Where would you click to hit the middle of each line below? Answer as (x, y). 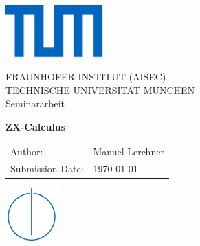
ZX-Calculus (36, 126)
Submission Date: (47, 169)
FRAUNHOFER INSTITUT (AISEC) (86, 77)
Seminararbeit (35, 103)
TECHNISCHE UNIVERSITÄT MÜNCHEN (100, 90)
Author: (27, 152)
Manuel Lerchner (129, 152)
